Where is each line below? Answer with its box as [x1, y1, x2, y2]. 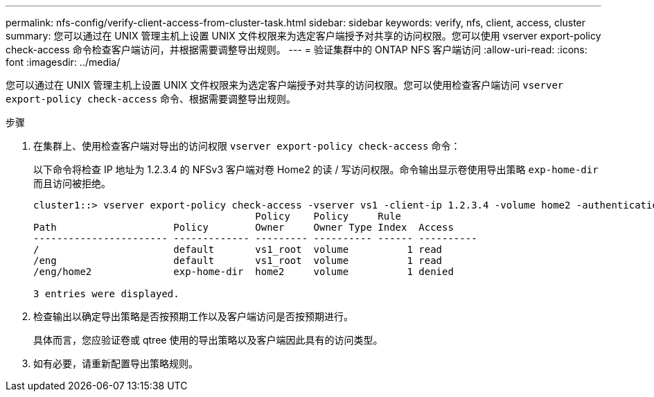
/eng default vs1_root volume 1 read [33, 255, 443, 266]
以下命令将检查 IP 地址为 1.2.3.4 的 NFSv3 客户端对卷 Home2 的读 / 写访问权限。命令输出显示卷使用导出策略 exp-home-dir [33, 164, 599, 175]
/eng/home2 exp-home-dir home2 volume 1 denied [33, 266, 454, 277]
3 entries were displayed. [33, 288, 179, 299]
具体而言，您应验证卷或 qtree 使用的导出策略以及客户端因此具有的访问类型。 [33, 334, 383, 346]
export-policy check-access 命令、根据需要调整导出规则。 [6, 93, 297, 105]
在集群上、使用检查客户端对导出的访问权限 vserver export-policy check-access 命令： [33, 140, 461, 152]
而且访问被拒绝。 [33, 177, 111, 189]
